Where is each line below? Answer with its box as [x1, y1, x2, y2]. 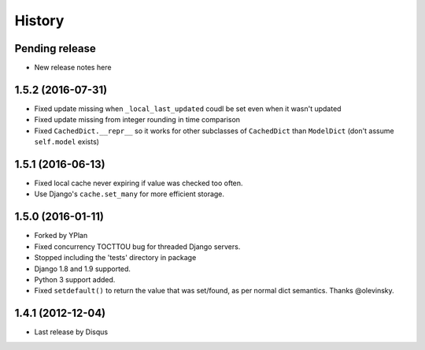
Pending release [14, 42, 96, 55]
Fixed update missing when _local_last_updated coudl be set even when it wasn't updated [34, 103, 342, 114]
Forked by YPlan [34, 231, 88, 240]
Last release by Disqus [34, 327, 109, 337]
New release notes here [34, 63, 112, 73]
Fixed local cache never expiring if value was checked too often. [34, 178, 243, 188]
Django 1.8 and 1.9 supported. [34, 264, 131, 274]
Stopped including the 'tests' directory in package [34, 253, 197, 262]
